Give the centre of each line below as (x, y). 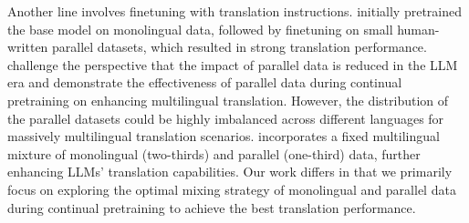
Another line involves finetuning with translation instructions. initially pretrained (234, 11)
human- (418, 29)
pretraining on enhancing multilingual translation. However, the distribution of (228, 100)
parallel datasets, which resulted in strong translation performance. (240, 47)
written (28, 47)
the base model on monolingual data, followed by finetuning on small (200, 29)
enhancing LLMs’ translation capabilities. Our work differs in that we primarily (230, 172)
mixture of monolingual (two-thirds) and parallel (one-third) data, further (214, 153)
